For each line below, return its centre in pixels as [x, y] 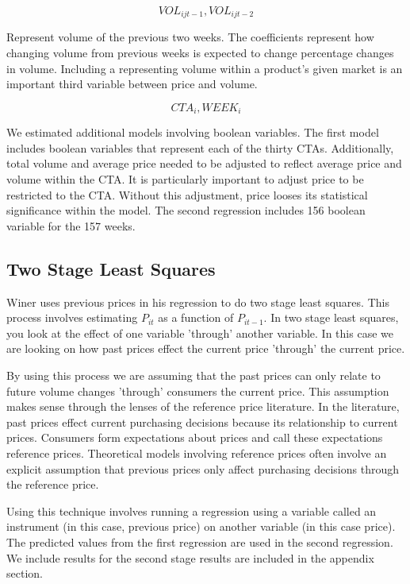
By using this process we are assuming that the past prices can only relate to [194, 375]
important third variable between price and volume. [132, 84]
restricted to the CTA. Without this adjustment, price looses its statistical [187, 194]
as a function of [196, 317]
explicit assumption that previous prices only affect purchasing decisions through [203, 468]
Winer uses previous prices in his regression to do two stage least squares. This [198, 302]
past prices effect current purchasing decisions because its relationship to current [202, 422]
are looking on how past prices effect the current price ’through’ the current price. [206, 348]
